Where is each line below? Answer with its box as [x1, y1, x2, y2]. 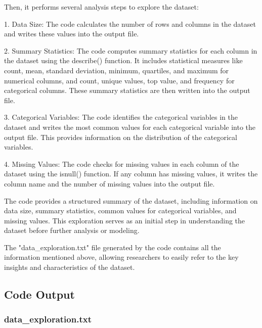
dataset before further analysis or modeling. [4, 225, 140, 236]
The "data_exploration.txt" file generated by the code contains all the [4, 242, 221, 252]
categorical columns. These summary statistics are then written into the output [4, 85, 250, 96]
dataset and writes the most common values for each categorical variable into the [4, 121, 256, 132]
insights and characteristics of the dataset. [4, 262, 135, 272]
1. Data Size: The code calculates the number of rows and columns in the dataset [4, 18, 256, 29]
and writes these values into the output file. [4, 28, 139, 39]
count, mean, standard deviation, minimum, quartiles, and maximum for [4, 65, 229, 75]
